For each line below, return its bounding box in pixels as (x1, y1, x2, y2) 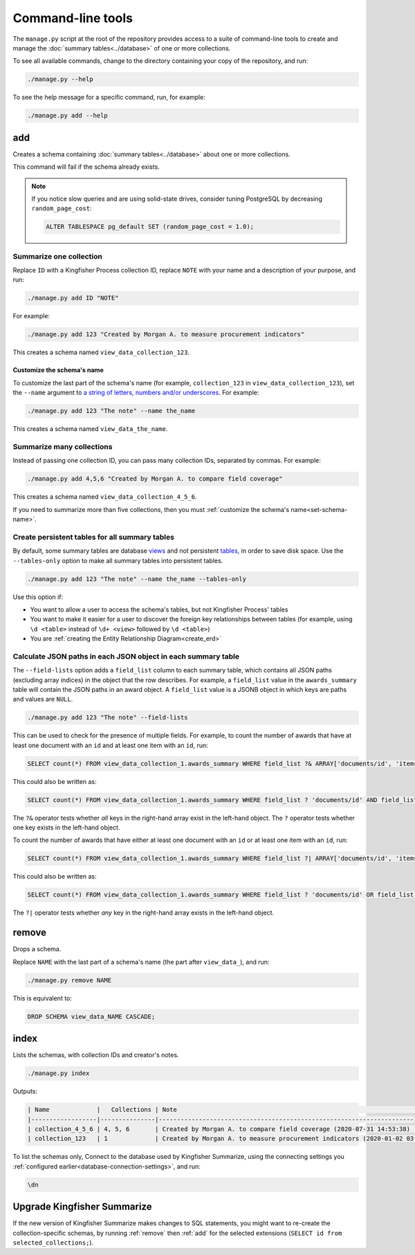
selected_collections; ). (12, 1238, 94, 1247)
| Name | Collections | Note (27, 1106, 178, 1114)
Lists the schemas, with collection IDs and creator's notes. (12, 1051, 179, 1059)
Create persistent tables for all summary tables (12, 532, 174, 542)
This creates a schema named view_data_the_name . (12, 425, 168, 433)
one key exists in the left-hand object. (12, 823, 120, 832)
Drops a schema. (12, 945, 62, 953)
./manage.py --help (27, 75, 93, 83)
